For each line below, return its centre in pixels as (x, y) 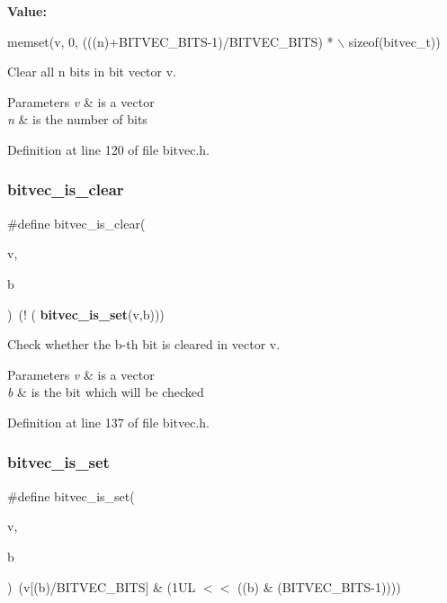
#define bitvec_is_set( (71, 495)
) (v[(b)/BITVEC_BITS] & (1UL (102, 586)
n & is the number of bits (77, 119)
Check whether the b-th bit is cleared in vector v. (144, 344)
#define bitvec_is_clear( (76, 223)
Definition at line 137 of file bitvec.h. (108, 422)
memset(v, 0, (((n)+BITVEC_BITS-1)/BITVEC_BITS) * (170, 41)
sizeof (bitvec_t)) (394, 41)
